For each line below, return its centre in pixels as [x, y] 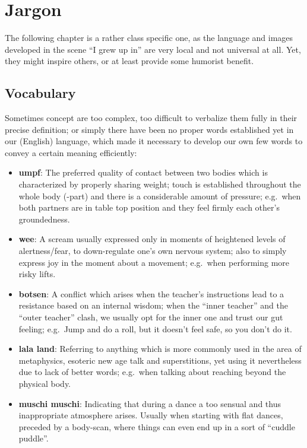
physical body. [45, 383]
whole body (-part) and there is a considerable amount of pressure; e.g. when [160, 196]
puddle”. [34, 438]
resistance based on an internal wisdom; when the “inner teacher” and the [153, 305]
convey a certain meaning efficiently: [71, 152]
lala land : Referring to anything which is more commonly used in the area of [160, 349]
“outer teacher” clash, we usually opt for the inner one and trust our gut [151, 317]
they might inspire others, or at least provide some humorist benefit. [129, 61]
